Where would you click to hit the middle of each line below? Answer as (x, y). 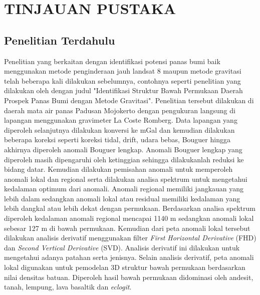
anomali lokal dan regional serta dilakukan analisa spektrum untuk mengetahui (126, 179)
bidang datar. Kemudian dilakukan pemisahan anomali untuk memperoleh (118, 169)
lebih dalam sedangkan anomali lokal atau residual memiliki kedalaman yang (122, 198)
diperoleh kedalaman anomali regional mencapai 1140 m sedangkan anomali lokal (129, 218)
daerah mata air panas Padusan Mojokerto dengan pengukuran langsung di (120, 110)
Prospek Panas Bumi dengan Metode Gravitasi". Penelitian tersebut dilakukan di (129, 100)
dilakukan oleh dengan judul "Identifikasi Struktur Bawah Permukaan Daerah (123, 90)
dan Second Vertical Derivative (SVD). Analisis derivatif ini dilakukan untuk (122, 247)
